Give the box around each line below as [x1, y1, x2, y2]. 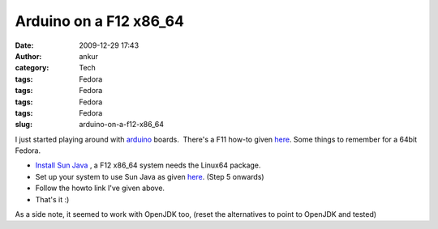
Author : [15, 51, 42, 61]
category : [15, 63, 49, 73]
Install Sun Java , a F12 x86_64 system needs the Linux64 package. [35, 160, 261, 170]
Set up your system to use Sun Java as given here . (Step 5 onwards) [35, 172, 264, 181]
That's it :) [35, 194, 70, 204]
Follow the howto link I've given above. [35, 183, 165, 193]
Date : [15, 40, 34, 50]
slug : [15, 120, 32, 129]
